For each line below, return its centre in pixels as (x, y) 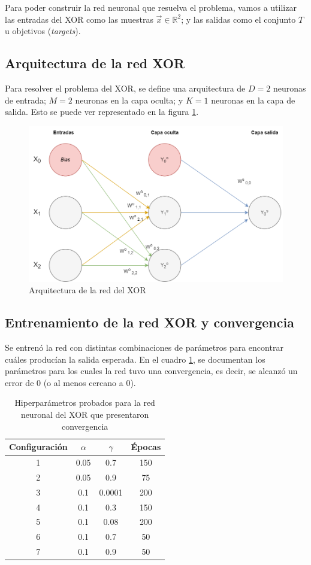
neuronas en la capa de (253, 100)
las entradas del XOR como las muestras (79, 19)
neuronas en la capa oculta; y (129, 100)
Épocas (146, 447)
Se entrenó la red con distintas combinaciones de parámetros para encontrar (144, 347)
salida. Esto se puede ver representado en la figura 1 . (102, 112)
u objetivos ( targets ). (43, 31)
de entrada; (25, 100)
